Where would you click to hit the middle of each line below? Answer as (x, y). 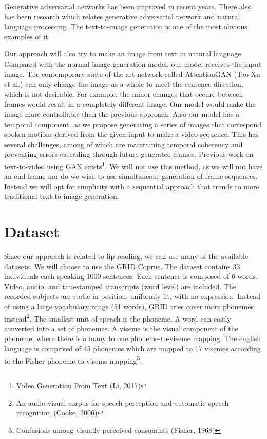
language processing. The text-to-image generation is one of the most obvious (126, 26)
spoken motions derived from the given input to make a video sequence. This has (131, 134)
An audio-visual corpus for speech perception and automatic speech (122, 402)
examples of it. (27, 36)
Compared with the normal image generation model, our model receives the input (133, 63)
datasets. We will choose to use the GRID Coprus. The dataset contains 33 (122, 266)
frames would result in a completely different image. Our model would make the (130, 104)
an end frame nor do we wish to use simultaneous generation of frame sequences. (131, 176)
